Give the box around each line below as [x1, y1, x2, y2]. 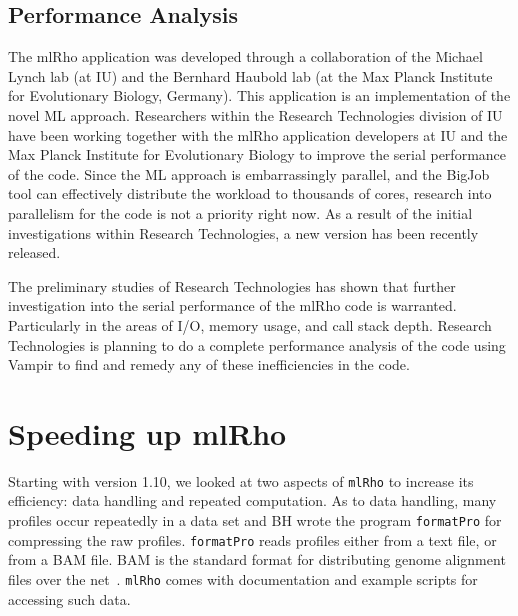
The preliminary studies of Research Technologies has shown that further [8, 275, 456, 296]
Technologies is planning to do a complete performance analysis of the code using [8, 334, 506, 355]
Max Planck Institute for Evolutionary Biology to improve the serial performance [8, 144, 507, 165]
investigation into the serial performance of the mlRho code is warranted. [8, 295, 457, 316]
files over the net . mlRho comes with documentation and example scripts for [8, 568, 478, 589]
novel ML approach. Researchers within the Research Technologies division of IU [8, 104, 503, 125]
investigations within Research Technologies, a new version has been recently [8, 222, 479, 243]
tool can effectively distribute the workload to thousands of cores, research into [8, 183, 492, 204]
